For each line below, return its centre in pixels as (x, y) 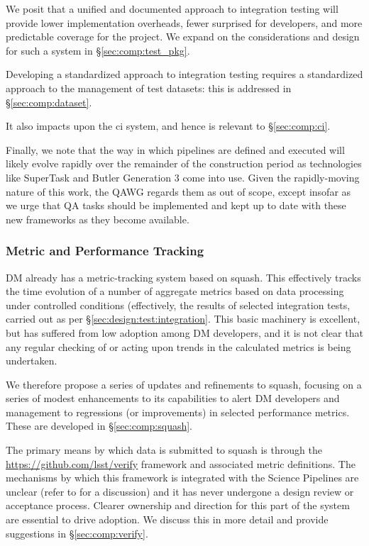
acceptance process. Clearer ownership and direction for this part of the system (178, 505)
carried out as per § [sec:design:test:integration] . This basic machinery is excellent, (183, 319)
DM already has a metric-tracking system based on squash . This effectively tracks (183, 277)
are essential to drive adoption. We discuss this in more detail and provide (167, 519)
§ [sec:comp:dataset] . (49, 102)
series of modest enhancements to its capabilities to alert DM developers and (173, 398)
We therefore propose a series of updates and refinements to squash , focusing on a (184, 384)
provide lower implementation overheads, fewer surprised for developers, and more (184, 22)
